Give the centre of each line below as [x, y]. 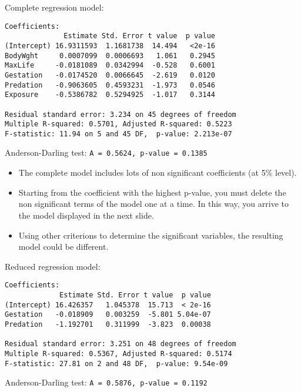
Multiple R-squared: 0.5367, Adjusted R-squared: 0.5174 [118, 354]
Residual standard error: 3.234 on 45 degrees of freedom [121, 114]
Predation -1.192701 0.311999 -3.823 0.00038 [108, 324]
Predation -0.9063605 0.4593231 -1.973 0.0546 [110, 85]
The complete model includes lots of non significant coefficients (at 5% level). [158, 172]
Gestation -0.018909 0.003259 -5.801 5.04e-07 [108, 315]
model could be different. [63, 247]
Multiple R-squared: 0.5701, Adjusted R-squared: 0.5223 [118, 124]
